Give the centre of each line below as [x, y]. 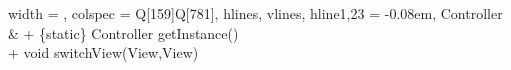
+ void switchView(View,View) [103, 52]
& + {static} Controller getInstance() [123, 32]
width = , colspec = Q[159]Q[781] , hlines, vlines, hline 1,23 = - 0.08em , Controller [255, 13]
